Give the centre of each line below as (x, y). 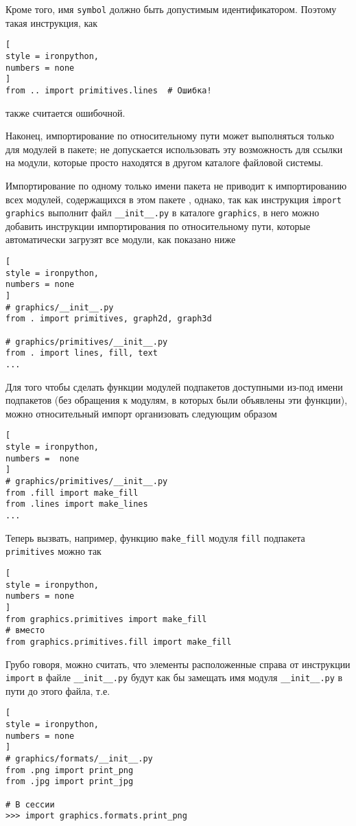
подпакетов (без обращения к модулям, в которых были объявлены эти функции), (177, 400)
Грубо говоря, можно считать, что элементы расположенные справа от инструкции (178, 664)
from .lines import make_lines (77, 504)
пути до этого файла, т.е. (58, 690)
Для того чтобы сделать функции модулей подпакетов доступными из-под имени (174, 386)
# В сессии (30, 804)
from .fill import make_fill (72, 493)
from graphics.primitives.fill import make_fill (119, 642)
